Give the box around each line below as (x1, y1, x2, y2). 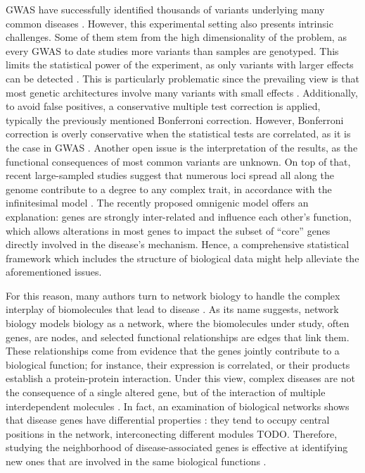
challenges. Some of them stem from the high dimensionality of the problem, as (6, 30, 347, 44)
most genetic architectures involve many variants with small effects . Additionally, (6, 85, 358, 99)
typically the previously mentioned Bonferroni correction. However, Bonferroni (6, 112, 344, 127)
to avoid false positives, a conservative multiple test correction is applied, (6, 99, 321, 113)
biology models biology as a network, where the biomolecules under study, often (6, 316, 350, 331)
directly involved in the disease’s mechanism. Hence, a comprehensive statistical (6, 237, 350, 252)
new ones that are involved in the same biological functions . (6, 454, 267, 468)
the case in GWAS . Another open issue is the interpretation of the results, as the (6, 140, 358, 154)
